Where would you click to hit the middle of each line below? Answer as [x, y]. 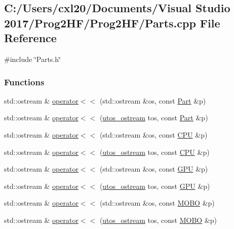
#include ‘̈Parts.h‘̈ [32, 59]
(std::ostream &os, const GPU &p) [154, 169]
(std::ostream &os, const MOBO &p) [157, 203]
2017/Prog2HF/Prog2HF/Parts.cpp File [112, 23]
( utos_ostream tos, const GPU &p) [155, 186]
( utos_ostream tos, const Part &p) [154, 118]
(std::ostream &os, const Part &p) [153, 100]
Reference [30, 38]
